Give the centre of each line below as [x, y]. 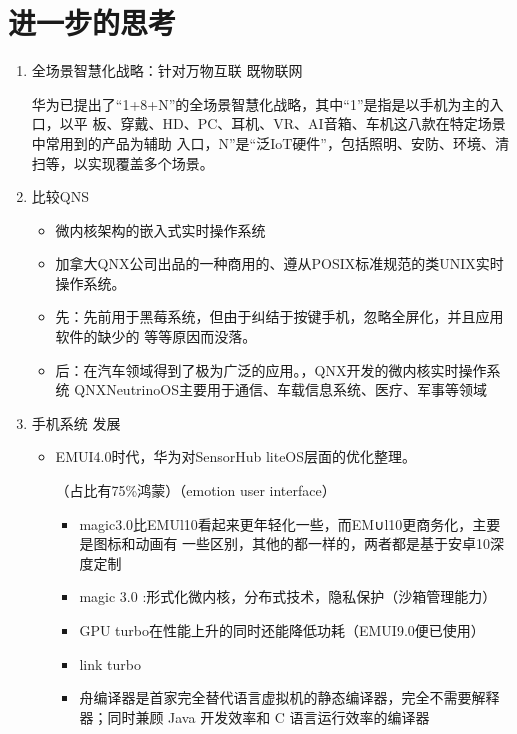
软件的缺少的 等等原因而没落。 [156, 336]
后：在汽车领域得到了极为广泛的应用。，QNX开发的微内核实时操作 [271, 369]
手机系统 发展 [76, 422]
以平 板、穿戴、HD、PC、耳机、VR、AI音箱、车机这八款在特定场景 [282, 123]
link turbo [110, 663]
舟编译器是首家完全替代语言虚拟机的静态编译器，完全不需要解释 [289, 697]
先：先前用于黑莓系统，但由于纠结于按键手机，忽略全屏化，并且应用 [279, 316]
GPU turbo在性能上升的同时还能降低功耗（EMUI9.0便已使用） [282, 630]
